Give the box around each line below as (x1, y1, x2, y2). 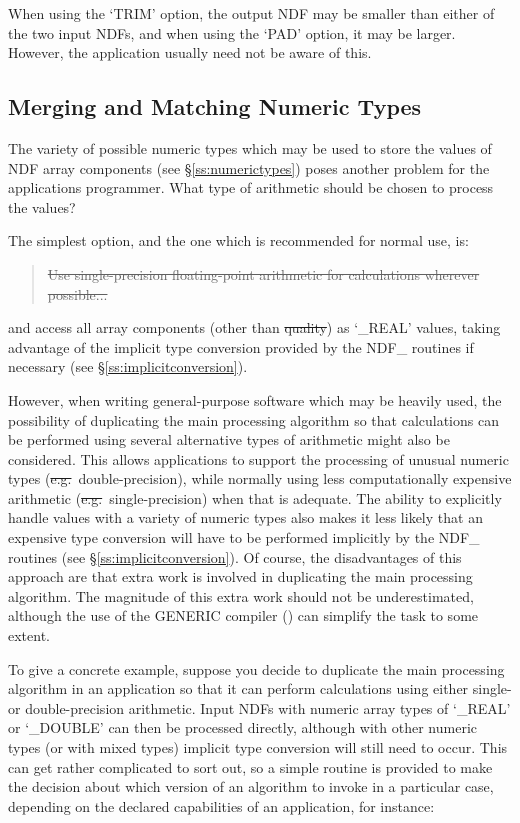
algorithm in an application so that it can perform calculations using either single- (8, 678, 512, 699)
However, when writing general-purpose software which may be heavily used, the (8, 389, 502, 410)
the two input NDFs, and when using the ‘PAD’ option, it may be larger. (8, 22, 456, 43)
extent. (8, 625, 50, 646)
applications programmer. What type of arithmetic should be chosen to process (8, 177, 494, 198)
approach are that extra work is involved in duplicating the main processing (8, 566, 473, 587)
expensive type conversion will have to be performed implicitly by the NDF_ (8, 527, 480, 548)
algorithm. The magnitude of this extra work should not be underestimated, (8, 585, 474, 606)
